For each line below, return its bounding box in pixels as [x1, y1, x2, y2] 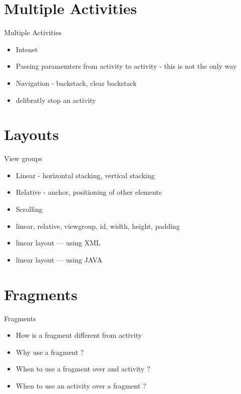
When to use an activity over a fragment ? [16, 380, 146, 390]
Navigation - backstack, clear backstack [16, 77, 137, 88]
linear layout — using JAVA [16, 254, 103, 265]
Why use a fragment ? [16, 346, 84, 357]
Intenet [16, 44, 38, 54]
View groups [4, 153, 42, 164]
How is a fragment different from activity [16, 330, 142, 340]
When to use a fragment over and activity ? [16, 363, 150, 374]
